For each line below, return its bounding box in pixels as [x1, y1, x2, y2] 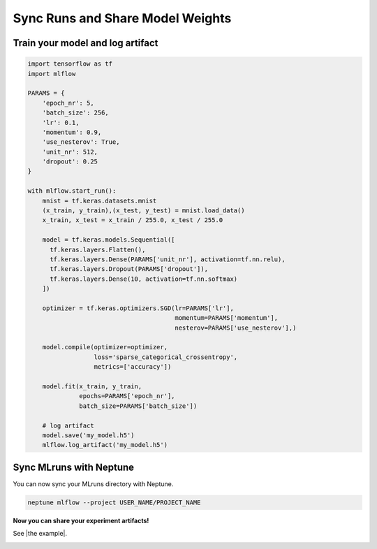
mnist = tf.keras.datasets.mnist [42, 196, 157, 205]
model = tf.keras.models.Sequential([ [42, 236, 175, 244]
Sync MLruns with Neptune [13, 461, 135, 473]
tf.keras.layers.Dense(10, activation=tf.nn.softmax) [50, 274, 238, 283]
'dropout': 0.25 [42, 158, 98, 166]
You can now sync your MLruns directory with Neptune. [13, 479, 174, 488]
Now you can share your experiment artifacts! [13, 516, 149, 525]
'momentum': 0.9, [42, 128, 102, 136]
